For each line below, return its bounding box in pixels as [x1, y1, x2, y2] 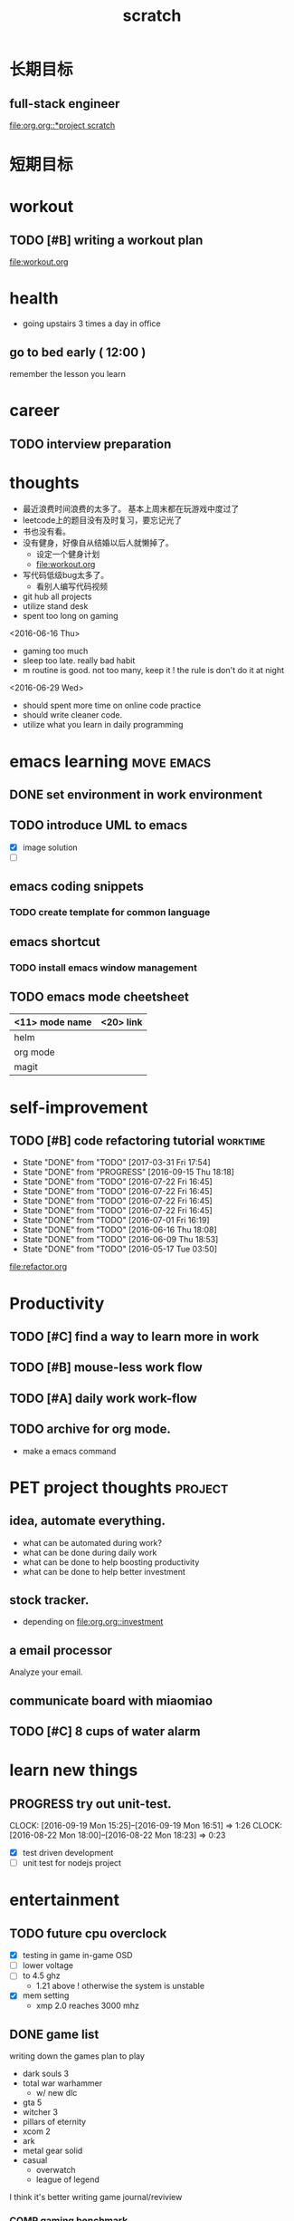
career [9, 401, 61, 421]
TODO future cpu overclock [9, 1926, 167, 1941]
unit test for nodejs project [22, 1858, 122, 1869]
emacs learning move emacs [9, 751, 212, 771]
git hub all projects [22, 591, 92, 603]
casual [22, 2155, 48, 2166]
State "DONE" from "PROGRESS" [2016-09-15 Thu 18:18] [22, 1166, 235, 1178]
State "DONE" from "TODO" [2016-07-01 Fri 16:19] [22, 1215, 210, 1226]
